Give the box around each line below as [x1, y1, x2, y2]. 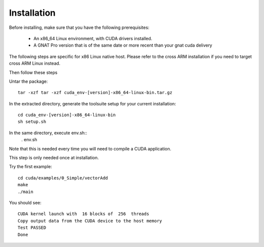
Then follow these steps [9, 69, 58, 75]
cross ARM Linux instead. [9, 60, 61, 66]
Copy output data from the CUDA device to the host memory [18, 218, 162, 223]
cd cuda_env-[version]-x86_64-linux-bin [18, 112, 116, 118]
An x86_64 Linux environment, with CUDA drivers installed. [33, 35, 153, 41]
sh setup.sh [18, 119, 46, 124]
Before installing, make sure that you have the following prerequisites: [9, 25, 150, 30]
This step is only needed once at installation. [9, 155, 99, 161]
